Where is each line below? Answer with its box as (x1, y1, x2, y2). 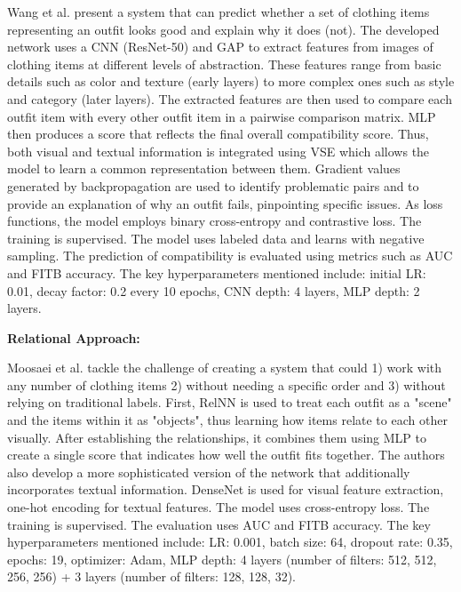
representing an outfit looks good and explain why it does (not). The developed (7, 20, 440, 38)
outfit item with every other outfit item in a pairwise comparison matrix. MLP (7, 107, 436, 125)
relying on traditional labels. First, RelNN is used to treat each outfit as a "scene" (7, 393, 452, 412)
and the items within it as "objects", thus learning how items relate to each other (7, 411, 448, 429)
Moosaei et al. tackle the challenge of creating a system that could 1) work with (7, 358, 442, 377)
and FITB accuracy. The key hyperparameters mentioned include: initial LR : (7, 263, 426, 282)
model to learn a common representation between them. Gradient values (7, 159, 401, 178)
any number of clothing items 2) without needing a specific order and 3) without (7, 375, 446, 394)
